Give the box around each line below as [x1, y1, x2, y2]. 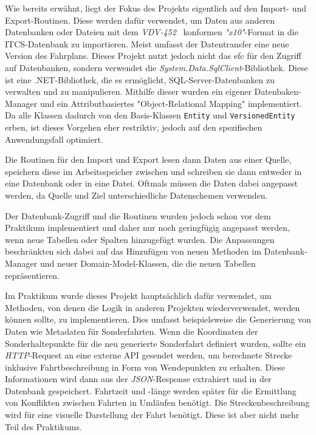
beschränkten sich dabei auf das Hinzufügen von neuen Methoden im [5, 245, 261, 258]
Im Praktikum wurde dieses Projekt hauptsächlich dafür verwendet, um [5, 289, 272, 302]
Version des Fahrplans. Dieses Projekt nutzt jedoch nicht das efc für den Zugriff [5, 49, 301, 62]
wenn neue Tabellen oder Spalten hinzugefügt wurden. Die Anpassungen [5, 233, 275, 245]
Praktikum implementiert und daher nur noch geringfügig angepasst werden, [5, 221, 290, 234]
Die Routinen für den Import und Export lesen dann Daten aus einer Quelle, [5, 153, 292, 166]
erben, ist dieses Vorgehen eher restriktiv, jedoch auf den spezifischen [5, 121, 263, 133]
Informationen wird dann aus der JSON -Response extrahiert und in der [5, 372, 272, 385]
